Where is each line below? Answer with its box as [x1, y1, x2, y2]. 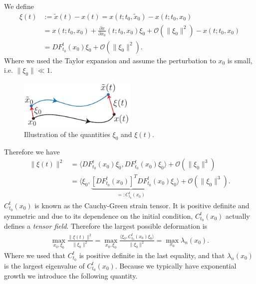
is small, [227, 55, 253, 65]
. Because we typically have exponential [115, 260, 237, 271]
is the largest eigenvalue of [4, 260, 85, 271]
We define [4, 1, 34, 11]
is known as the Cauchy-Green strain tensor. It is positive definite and [34, 200, 250, 210]
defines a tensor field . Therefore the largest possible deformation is [4, 221, 208, 231]
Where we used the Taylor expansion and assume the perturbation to [4, 55, 216, 65]
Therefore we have [4, 146, 60, 156]
